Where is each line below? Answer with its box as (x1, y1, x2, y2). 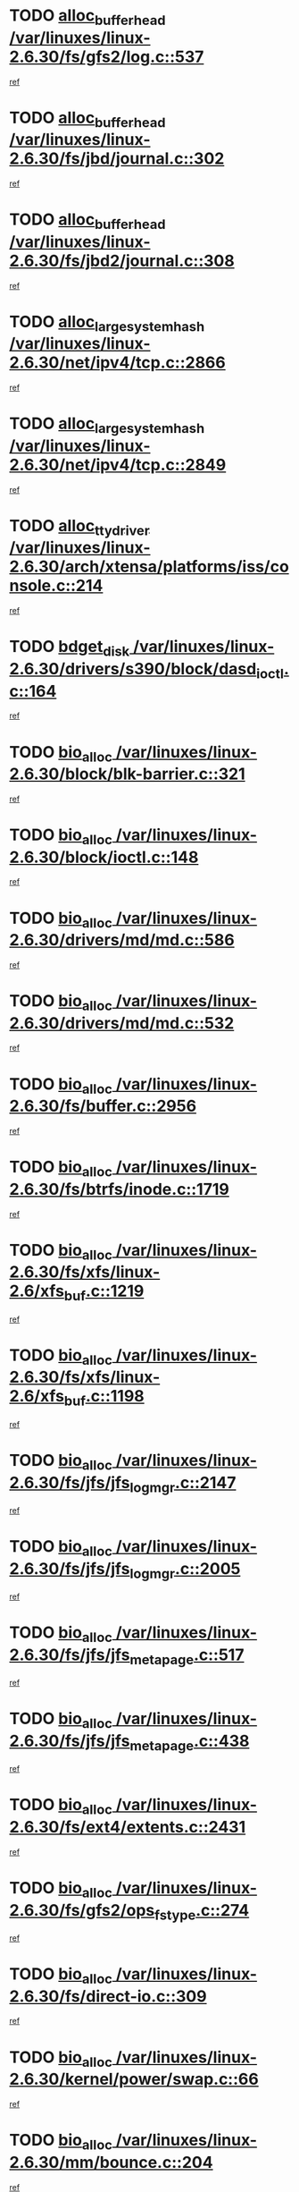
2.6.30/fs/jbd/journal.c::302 (9, 148, 225, 169)
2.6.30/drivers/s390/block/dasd (9, 658, 257, 679)
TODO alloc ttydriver (9, 515, 150, 539)
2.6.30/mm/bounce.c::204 (9, 2152, 213, 2172)
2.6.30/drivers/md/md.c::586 (9, 930, 235, 951)
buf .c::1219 (63, 1281, 145, 1304)
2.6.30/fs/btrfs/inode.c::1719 (9, 1179, 229, 1199)
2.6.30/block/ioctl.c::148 (9, 847, 199, 867)
